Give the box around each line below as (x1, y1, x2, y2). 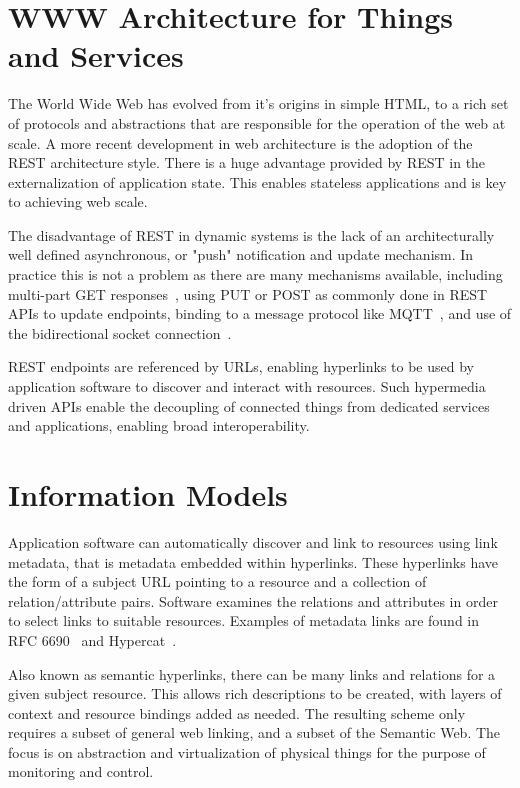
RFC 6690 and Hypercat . (8, 629, 177, 650)
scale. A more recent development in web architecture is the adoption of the (8, 132, 473, 153)
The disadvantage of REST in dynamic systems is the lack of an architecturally (8, 224, 495, 245)
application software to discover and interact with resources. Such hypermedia (8, 376, 486, 397)
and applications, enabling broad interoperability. (8, 415, 310, 436)
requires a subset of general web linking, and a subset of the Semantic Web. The (8, 722, 501, 743)
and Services (8, 35, 184, 76)
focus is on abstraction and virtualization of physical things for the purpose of (8, 741, 486, 762)
